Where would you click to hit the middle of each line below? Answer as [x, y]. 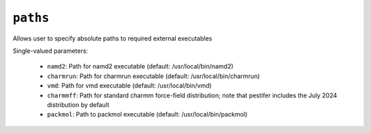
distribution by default [78, 105]
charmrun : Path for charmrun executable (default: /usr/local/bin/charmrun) [154, 76]
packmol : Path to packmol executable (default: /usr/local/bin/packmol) [147, 114]
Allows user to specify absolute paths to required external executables [112, 38]
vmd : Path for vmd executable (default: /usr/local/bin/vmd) [130, 86]
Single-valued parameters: [50, 51]
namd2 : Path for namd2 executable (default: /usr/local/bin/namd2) [140, 66]
